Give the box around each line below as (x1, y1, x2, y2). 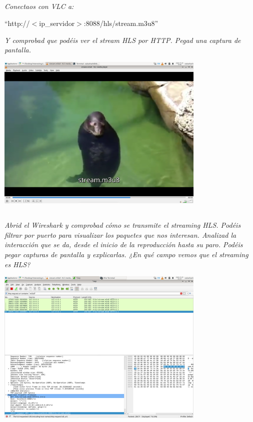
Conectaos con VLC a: (4, 1, 74, 11)
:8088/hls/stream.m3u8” (83, 17, 158, 28)
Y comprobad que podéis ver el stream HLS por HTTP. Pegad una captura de (4, 34, 241, 45)
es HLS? (4, 259, 30, 269)
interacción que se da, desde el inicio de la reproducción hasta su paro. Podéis (4, 239, 243, 250)
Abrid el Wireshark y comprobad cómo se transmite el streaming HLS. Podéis (4, 220, 241, 230)
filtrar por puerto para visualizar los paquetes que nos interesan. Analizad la (4, 229, 236, 240)
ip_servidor (39, 17, 75, 28)
